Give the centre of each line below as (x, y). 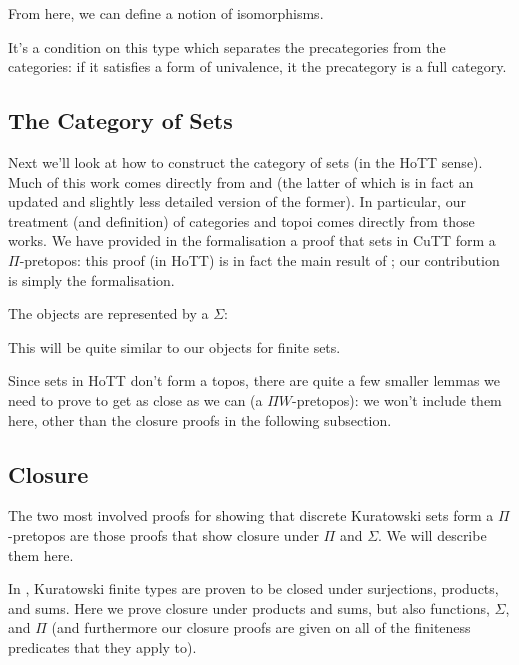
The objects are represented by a (108, 313)
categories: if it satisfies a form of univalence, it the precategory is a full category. (257, 66)
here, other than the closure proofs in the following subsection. (200, 419)
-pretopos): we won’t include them (397, 399)
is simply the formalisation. (91, 279)
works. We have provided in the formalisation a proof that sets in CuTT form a (252, 240)
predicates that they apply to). (102, 646)
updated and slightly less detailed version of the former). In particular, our (237, 201)
